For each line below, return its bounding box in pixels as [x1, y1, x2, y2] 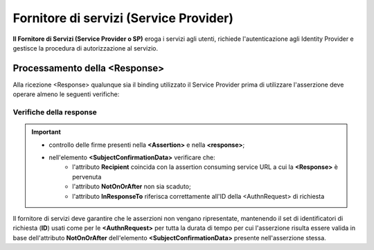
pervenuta [72, 172, 102, 181]
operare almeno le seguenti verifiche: [12, 90, 120, 98]
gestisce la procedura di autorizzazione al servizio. [12, 44, 159, 52]
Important [31, 128, 62, 136]
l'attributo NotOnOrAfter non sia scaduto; [72, 182, 191, 190]
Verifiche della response [12, 107, 97, 117]
